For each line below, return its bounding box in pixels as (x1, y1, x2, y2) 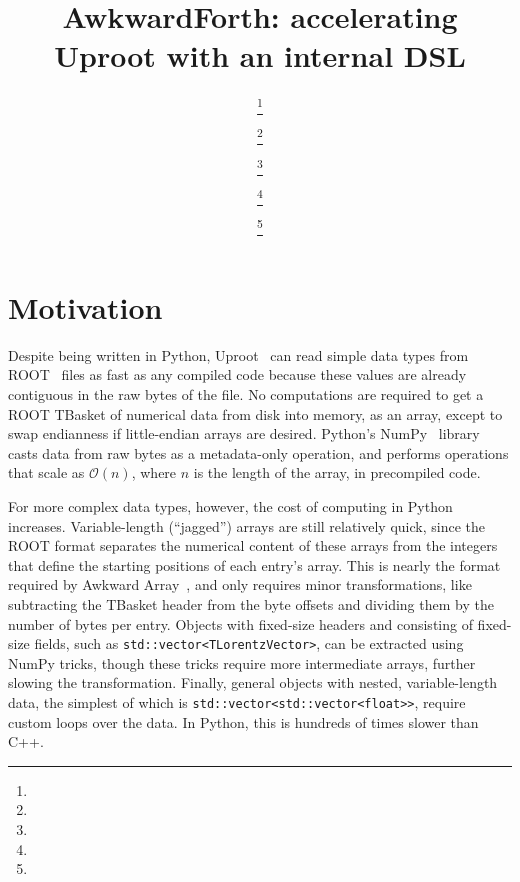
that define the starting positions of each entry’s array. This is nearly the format (8, 554, 501, 575)
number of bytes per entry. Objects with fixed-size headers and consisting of (8, 613, 473, 634)
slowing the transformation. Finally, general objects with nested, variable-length (8, 672, 498, 693)
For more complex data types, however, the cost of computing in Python (8, 496, 453, 517)
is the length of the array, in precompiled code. (193, 462, 481, 483)
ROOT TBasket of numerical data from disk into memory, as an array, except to (8, 403, 503, 424)
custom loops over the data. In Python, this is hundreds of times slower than (8, 711, 479, 732)
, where (131, 462, 177, 483)
